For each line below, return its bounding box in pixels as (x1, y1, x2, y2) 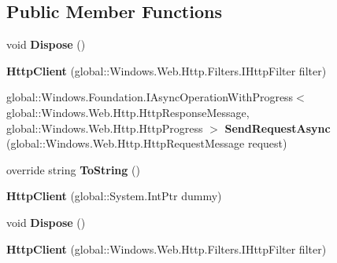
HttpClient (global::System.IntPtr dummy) (6, 188, 222, 204)
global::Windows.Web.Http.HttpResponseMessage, (6, 104, 250, 120)
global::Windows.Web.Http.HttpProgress (6, 119, 203, 136)
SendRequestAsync (224, 119, 331, 136)
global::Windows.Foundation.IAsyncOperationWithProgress (6, 89, 294, 105)
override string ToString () (6, 161, 140, 177)
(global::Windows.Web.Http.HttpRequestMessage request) (6, 135, 287, 152)
